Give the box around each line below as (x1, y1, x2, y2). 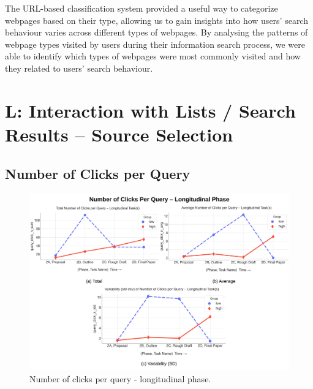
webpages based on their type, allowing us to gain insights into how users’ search (5, 13, 308, 26)
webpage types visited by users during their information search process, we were (5, 37, 305, 50)
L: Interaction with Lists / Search (5, 97, 296, 123)
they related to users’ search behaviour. (5, 61, 153, 74)
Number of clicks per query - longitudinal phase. (29, 372, 211, 385)
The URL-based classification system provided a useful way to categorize (5, 2, 278, 14)
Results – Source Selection (5, 121, 233, 146)
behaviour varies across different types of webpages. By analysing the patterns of (5, 26, 308, 39)
